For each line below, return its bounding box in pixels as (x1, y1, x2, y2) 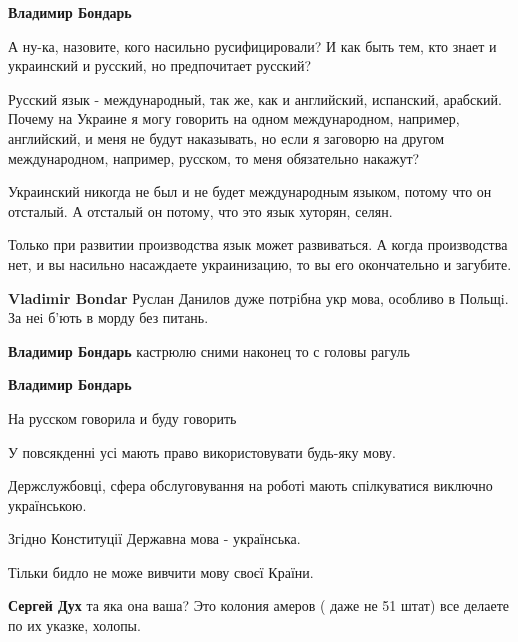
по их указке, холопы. (8, 615, 141, 636)
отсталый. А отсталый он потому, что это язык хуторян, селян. (8, 200, 393, 221)
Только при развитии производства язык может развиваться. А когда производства (8, 234, 508, 255)
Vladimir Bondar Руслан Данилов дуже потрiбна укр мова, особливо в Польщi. (8, 287, 509, 308)
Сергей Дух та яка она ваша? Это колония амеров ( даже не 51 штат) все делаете (8, 595, 509, 616)
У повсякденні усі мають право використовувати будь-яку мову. (8, 441, 396, 462)
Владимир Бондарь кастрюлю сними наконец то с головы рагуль (8, 340, 410, 361)
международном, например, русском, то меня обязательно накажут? (8, 147, 420, 168)
